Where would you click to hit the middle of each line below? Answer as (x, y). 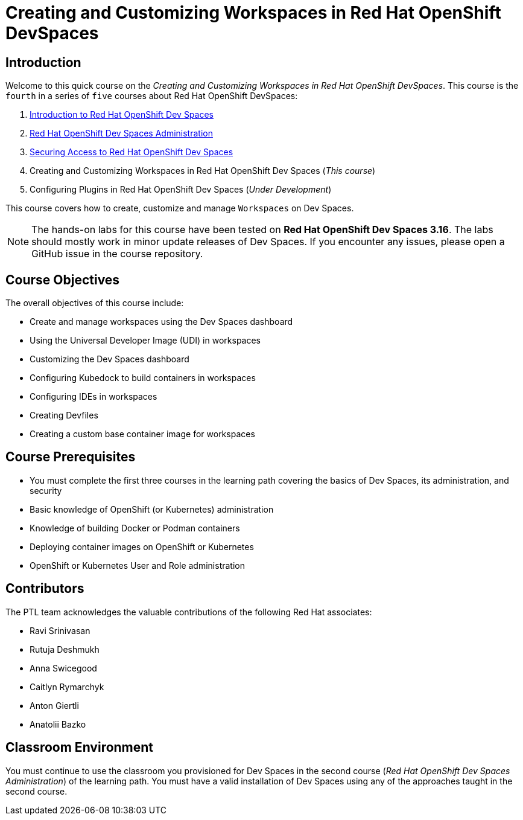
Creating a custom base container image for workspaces (142, 434)
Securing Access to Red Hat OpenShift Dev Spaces (132, 152)
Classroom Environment (80, 748)
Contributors (45, 589)
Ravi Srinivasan (60, 630)
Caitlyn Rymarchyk (67, 687)
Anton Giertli (54, 705)
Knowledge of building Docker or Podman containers (135, 528)
